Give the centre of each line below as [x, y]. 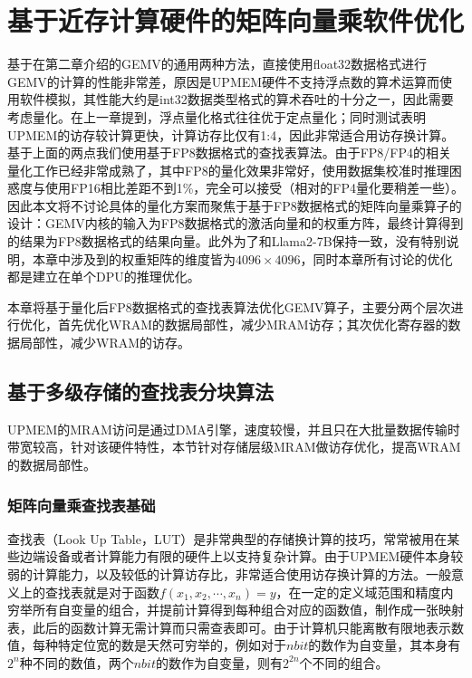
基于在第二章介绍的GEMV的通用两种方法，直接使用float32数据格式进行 [217, 64]
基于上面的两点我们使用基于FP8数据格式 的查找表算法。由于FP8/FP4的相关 [230, 153]
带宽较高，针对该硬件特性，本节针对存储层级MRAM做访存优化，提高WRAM [234, 447]
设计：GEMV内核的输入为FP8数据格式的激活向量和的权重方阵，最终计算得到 [236, 223]
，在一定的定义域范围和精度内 [365, 592]
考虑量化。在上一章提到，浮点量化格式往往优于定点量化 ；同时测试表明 [217, 116]
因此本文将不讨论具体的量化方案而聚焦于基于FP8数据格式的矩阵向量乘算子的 [235, 205]
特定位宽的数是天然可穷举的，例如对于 [172, 645]
